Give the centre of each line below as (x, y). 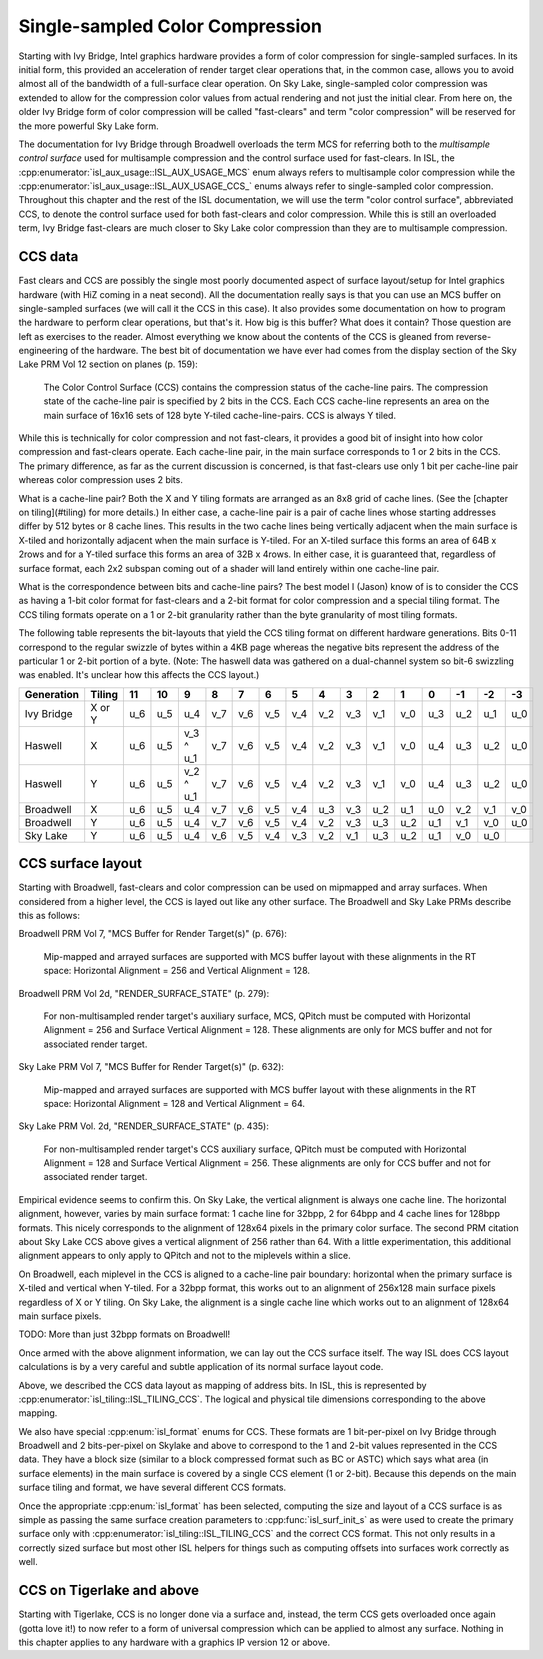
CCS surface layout (80, 863)
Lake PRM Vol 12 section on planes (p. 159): (108, 364)
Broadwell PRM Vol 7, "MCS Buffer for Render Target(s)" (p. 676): (152, 934)
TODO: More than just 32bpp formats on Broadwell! (124, 1334)
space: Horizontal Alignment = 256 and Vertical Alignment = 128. (176, 971)
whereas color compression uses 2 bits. (101, 480)
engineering (43, 351)
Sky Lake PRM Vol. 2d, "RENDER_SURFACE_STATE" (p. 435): (143, 1126)
